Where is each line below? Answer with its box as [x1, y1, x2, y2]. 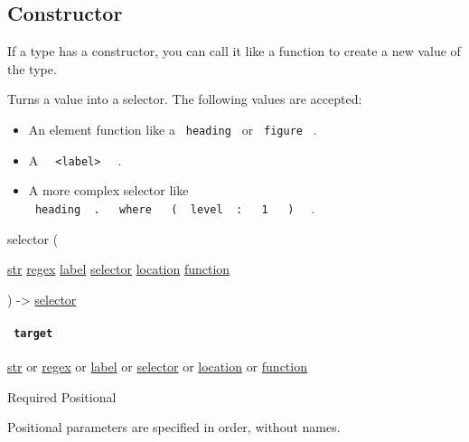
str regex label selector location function [7, 259, 230, 278]
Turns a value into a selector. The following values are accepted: [7, 89, 362, 108]
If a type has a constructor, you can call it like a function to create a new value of [7, 42, 461, 61]
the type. [7, 59, 57, 78]
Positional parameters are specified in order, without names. [7, 418, 341, 437]
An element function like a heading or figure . [28, 119, 317, 138]
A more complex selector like [28, 181, 189, 200]
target [14, 326, 53, 340]
